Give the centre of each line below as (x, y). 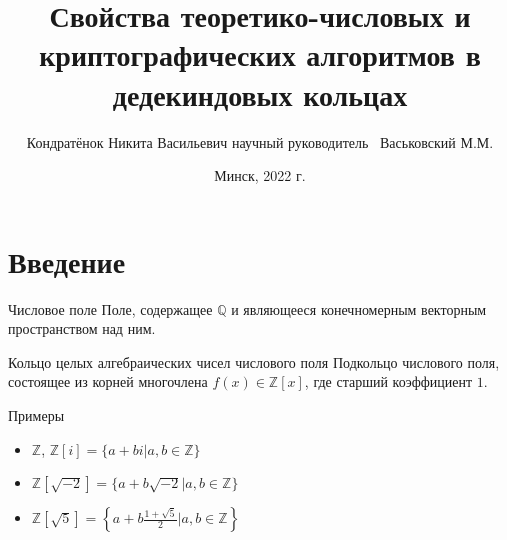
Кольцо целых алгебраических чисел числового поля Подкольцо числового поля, (254, 361)
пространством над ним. (82, 328)
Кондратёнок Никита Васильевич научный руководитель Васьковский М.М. (260, 141)
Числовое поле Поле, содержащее (110, 308)
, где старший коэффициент (388, 381)
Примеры (36, 415)
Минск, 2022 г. (260, 175)
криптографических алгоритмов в (260, 54)
